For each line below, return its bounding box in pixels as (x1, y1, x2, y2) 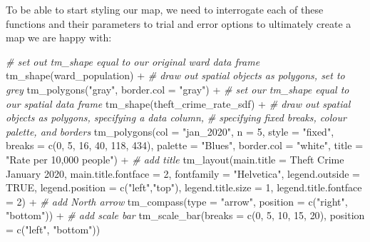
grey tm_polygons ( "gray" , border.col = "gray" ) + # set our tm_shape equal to (6, 81, 349, 96)
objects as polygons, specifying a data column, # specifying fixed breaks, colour (6, 110, 346, 125)
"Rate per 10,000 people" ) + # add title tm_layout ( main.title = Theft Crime (6, 151, 344, 166)
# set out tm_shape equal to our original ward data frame (6, 54, 260, 69)
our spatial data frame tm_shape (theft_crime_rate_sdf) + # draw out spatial (6, 96, 351, 111)
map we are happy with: (6, 30, 112, 45)
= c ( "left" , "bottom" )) (6, 221, 101, 236)
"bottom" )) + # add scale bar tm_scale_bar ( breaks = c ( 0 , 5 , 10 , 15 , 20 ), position (6, 208, 365, 223)
